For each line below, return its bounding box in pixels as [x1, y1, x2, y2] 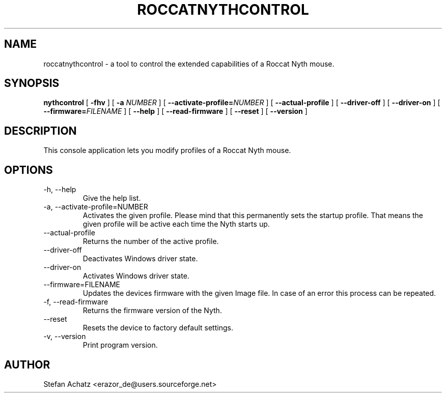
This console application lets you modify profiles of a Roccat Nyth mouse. [43, 146, 291, 155]
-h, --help [43, 185, 76, 194]
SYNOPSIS [4, 77, 60, 90]
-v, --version [43, 332, 86, 341]
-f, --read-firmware [43, 297, 108, 307]
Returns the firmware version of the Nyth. [82, 306, 222, 315]
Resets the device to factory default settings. [82, 323, 233, 332]
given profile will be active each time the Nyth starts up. [82, 220, 270, 229]
